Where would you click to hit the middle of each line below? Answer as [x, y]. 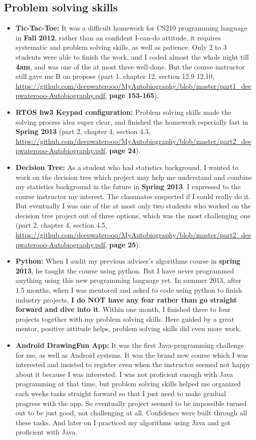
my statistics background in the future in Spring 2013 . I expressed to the [128, 186]
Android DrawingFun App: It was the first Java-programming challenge [130, 345]
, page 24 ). [123, 151]
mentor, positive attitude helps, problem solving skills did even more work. [128, 328]
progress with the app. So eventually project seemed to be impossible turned [131, 403]
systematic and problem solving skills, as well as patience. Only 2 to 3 [121, 47]
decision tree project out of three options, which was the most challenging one [133, 215]
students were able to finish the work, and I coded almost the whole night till [132, 56]
